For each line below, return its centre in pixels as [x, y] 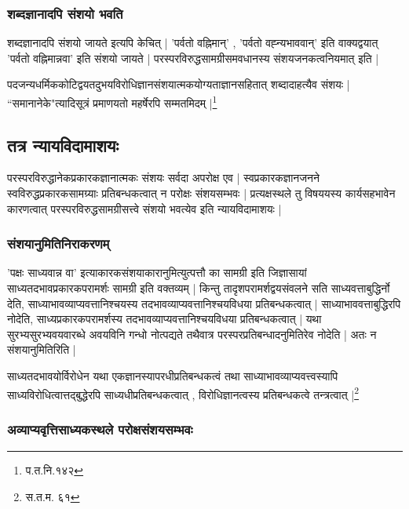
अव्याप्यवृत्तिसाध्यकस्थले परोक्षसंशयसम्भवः [100, 429]
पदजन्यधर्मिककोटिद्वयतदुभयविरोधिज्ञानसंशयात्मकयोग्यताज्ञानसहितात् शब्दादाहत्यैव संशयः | [179, 84]
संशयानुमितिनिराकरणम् [58, 244]
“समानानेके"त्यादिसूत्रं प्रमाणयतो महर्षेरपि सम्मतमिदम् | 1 [112, 102]
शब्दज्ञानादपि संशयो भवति [65, 13]
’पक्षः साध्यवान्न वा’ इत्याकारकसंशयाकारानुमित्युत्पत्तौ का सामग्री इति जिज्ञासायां [157, 273]
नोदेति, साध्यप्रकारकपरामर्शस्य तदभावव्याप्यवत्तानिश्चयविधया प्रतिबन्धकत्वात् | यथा [164, 319]
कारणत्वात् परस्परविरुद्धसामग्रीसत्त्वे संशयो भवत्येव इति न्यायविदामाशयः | [144, 208]
